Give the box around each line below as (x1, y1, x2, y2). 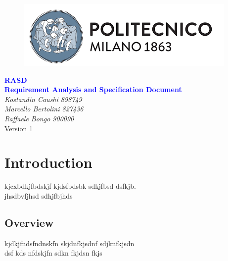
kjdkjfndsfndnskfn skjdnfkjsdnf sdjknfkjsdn (4, 238, 135, 248)
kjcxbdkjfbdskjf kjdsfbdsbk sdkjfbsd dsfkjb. (4, 181, 136, 191)
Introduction (4, 152, 92, 172)
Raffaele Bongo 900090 (4, 113, 74, 123)
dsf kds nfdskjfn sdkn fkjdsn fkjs (4, 248, 102, 258)
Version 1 (4, 123, 33, 133)
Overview (4, 214, 54, 230)
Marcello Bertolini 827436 (4, 104, 84, 114)
